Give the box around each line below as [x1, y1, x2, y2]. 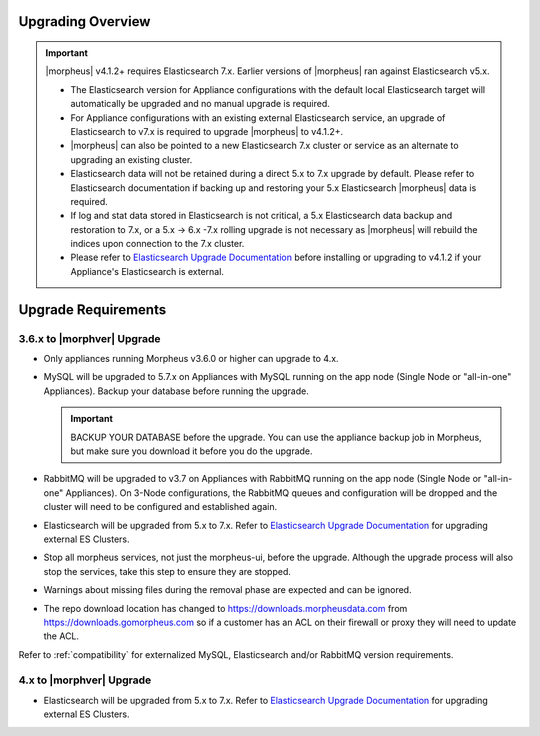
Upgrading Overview [18, 13, 151, 30]
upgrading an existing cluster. [70, 153, 193, 165]
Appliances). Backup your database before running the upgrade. [43, 385, 309, 397]
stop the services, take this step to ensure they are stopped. [43, 565, 292, 577]
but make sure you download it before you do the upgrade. [70, 445, 314, 457]
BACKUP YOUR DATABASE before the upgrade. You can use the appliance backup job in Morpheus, [70, 431, 482, 443]
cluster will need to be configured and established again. [43, 501, 278, 513]
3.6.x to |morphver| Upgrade [18, 331, 161, 345]
